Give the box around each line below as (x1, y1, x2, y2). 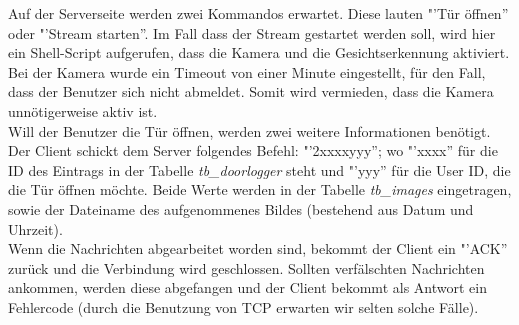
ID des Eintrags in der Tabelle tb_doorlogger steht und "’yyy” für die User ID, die (8, 159, 511, 180)
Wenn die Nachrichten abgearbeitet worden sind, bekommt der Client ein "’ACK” (8, 238, 508, 259)
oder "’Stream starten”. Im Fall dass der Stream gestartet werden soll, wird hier (8, 22, 496, 43)
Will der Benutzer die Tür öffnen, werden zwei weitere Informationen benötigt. (8, 120, 491, 141)
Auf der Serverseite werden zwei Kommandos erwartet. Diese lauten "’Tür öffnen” (8, 3, 509, 23)
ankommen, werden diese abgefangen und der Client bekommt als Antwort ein (8, 277, 487, 298)
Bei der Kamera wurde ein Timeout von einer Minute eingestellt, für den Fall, (8, 61, 486, 82)
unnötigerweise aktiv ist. (8, 100, 158, 121)
